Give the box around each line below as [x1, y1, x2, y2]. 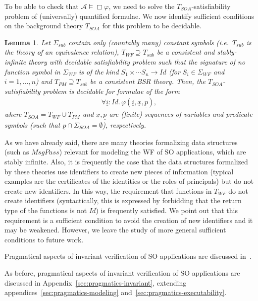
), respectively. [103, 119, 146, 130]
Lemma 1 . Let [4, 37, 51, 47]
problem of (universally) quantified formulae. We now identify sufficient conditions [4, 10, 255, 21]
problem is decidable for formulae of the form [43, 85, 180, 96]
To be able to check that [4, 1, 79, 11]
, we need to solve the [108, 1, 175, 11]
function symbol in [4, 66, 60, 76]
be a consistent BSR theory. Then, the [90, 76, 206, 86]
